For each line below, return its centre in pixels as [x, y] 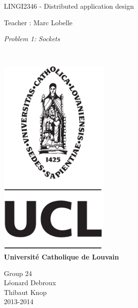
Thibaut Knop [25, 292]
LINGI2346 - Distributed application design [69, 6]
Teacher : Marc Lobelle [38, 22]
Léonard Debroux [30, 283]
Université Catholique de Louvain [61, 256]
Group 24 [18, 273]
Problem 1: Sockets [32, 39]
